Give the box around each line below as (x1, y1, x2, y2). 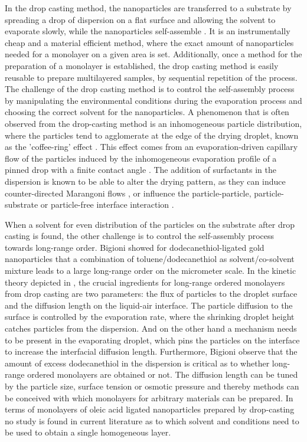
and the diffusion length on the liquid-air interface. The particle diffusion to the (5, 299, 293, 311)
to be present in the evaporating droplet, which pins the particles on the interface (5, 333, 300, 346)
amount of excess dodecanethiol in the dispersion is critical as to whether (5, 356, 270, 369)
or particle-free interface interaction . (40, 198, 174, 211)
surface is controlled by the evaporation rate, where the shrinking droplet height (5, 310, 295, 323)
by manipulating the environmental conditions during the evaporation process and (5, 94, 302, 106)
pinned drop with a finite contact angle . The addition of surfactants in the (5, 163, 276, 176)
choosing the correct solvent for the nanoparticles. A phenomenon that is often (5, 106, 289, 118)
